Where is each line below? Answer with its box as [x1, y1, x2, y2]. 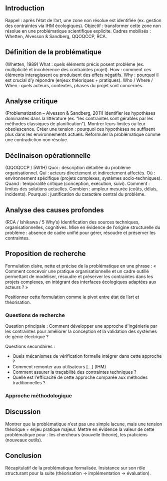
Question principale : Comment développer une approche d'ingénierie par [5, 323, 157, 329]
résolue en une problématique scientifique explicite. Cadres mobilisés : [5, 28, 151, 34]
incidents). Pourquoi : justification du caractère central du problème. [5, 191, 146, 197]
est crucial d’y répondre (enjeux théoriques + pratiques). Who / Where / [5, 77, 153, 83]
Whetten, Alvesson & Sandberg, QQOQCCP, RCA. [5, 33, 107, 39]
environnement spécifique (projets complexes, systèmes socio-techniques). [5, 175, 162, 181]
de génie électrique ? [5, 334, 49, 340]
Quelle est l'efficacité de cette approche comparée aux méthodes [12, 374, 148, 380]
